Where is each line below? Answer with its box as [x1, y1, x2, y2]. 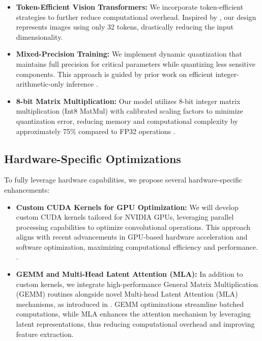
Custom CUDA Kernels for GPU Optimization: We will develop [16, 201, 239, 212]
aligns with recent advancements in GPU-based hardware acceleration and [16, 231, 248, 242]
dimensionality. [16, 31, 63, 42]
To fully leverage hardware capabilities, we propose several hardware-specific [4, 174, 243, 185]
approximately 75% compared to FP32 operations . [16, 125, 176, 136]
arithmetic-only [16, 78, 64, 89]
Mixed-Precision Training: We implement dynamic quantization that [16, 48, 242, 59]
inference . [66, 78, 98, 89]
